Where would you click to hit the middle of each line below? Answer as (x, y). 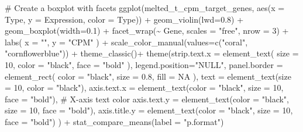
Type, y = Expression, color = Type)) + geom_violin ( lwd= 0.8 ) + (124, 19)
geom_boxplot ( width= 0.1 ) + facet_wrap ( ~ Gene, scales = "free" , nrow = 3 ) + (147, 31)
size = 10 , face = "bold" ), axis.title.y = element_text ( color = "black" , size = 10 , (149, 110)
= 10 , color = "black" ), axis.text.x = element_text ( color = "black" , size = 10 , (144, 88)
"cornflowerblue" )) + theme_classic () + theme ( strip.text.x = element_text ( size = (152, 53)
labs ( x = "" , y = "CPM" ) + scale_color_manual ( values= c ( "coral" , (126, 42)
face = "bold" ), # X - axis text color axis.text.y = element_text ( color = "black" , (147, 99)
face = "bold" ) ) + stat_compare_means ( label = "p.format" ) (114, 121)
